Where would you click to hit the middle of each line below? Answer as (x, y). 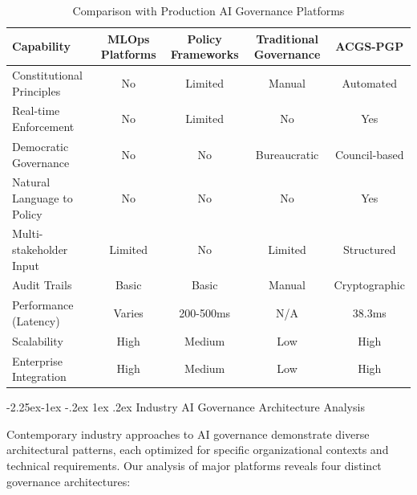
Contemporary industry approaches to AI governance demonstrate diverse (188, 434)
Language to (43, 197)
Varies (128, 313)
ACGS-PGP (370, 46)
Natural (31, 182)
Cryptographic (369, 285)
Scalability (38, 340)
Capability (41, 46)
